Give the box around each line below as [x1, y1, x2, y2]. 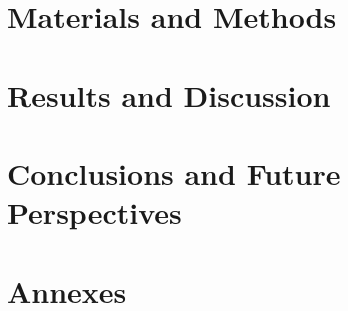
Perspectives [7, 192, 182, 233]
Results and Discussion [7, 74, 331, 115]
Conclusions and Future [7, 152, 341, 193]
